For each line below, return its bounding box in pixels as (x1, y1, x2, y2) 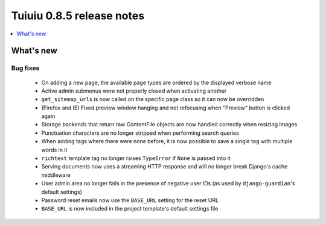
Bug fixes (11, 64, 40, 72)
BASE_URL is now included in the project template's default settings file (41, 205, 219, 212)
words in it (41, 146, 68, 153)
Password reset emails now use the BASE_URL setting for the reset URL (41, 196, 219, 204)
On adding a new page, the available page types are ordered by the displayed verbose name (41, 79, 272, 86)
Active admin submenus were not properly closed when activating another (41, 87, 227, 94)
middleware (41, 171, 71, 179)
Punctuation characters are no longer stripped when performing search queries (41, 129, 240, 137)
